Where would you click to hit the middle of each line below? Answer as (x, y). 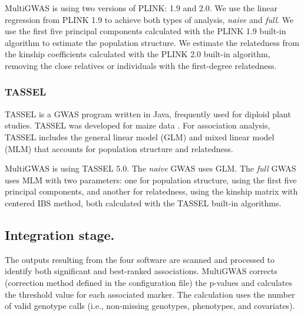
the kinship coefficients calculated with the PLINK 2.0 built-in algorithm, (138, 54)
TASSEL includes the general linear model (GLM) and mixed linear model (140, 136)
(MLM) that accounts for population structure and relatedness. (119, 148)
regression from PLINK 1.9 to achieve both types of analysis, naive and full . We (149, 19)
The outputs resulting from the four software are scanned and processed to (140, 259)
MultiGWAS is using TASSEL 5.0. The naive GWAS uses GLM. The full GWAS (151, 168)
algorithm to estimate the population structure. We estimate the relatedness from (152, 42)
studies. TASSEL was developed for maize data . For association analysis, (138, 125)
